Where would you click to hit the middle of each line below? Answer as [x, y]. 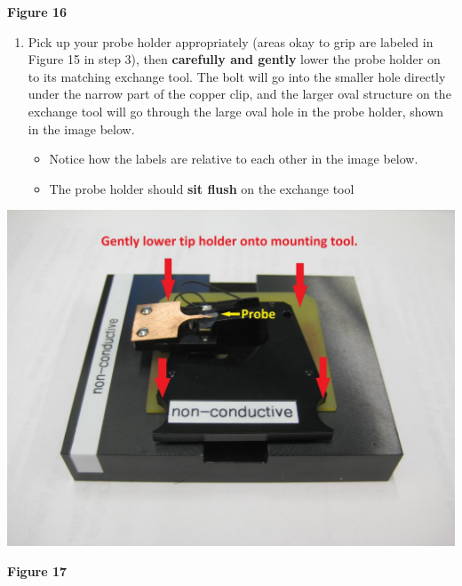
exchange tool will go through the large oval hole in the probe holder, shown [236, 111]
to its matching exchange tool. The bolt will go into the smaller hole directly [237, 76]
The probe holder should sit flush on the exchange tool [202, 188]
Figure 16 [37, 12]
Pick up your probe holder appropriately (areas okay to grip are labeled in [231, 41]
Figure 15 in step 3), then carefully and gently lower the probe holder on [234, 59]
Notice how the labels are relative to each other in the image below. [234, 159]
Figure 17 [37, 570]
